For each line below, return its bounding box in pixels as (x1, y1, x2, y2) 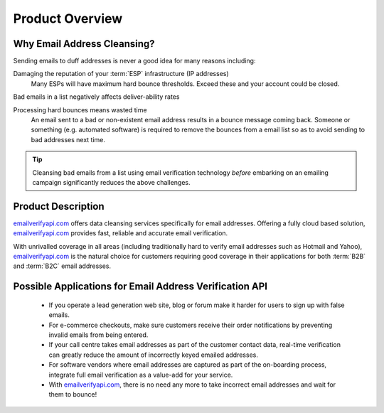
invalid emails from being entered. (48, 331, 149, 339)
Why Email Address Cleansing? (13, 38, 156, 50)
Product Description (13, 200, 105, 213)
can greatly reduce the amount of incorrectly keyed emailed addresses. (48, 350, 259, 359)
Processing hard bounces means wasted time (13, 105, 147, 114)
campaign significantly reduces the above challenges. (32, 178, 191, 186)
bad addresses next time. (31, 135, 106, 144)
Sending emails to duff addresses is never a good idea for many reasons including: (13, 57, 256, 65)
